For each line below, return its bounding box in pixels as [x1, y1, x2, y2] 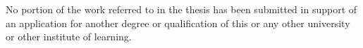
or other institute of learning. [6, 29, 132, 44]
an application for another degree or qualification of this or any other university [6, 15, 350, 30]
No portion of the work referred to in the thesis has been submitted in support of [6, 2, 357, 16]
